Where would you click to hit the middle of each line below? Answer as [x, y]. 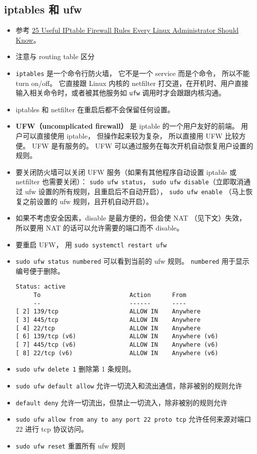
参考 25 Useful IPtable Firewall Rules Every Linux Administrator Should [127, 30]
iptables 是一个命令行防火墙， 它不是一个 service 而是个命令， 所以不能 [133, 73]
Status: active [41, 287]
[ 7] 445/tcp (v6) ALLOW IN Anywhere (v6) [117, 345]
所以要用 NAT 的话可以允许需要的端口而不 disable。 [99, 227]
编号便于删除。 [40, 270]
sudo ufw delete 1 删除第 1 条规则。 [75, 369]
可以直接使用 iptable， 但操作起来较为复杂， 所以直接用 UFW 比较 [131, 136]
